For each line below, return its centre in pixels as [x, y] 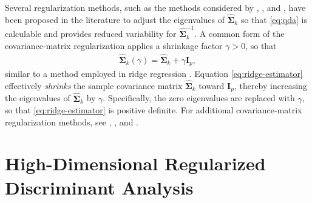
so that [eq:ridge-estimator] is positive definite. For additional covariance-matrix [154, 110]
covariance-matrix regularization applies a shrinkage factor [114, 45]
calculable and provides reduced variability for [91, 34]
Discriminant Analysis [99, 187]
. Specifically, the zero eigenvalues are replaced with [199, 98]
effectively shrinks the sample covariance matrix [94, 85]
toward [212, 85]
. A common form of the [239, 34]
